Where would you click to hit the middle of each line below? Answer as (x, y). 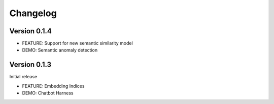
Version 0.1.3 (30, 65)
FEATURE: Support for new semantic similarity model (77, 43)
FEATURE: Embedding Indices (53, 86)
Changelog (33, 13)
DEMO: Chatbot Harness (48, 93)
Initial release (23, 77)
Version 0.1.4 (30, 31)
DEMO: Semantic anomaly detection (60, 50)
